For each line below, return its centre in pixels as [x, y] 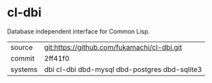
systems [24, 69]
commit [23, 58]
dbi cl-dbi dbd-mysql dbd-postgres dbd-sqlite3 [123, 69]
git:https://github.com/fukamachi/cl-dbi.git [113, 47]
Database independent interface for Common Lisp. [79, 31]
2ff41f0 [57, 58]
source [22, 47]
